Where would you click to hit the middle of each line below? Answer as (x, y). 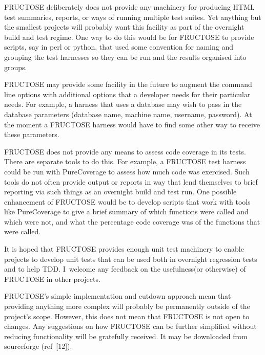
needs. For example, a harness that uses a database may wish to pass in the (123, 104)
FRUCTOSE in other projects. (52, 279)
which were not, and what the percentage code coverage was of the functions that (132, 221)
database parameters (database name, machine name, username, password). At (128, 114)
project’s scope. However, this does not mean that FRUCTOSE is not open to (127, 316)
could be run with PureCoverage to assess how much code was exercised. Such (127, 171)
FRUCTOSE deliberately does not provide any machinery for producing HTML (129, 7)
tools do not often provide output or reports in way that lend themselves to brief (131, 181)
